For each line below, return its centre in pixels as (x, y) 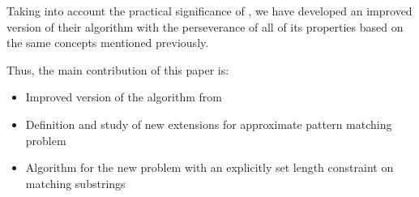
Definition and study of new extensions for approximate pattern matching (209, 124)
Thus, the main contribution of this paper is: (118, 69)
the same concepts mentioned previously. (108, 43)
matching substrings (75, 183)
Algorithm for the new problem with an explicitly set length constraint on (209, 167)
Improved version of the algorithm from (124, 97)
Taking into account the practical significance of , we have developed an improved (209, 11)
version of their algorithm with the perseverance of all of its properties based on (205, 26)
